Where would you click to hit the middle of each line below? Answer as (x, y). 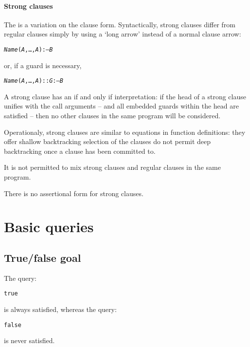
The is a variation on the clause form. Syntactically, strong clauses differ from (120, 24)
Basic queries (49, 227)
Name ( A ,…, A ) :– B (28, 49)
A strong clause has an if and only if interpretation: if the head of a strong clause (125, 96)
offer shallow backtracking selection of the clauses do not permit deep (107, 141)
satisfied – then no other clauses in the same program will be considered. (112, 116)
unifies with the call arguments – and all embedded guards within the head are (121, 106)
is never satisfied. (29, 340)
